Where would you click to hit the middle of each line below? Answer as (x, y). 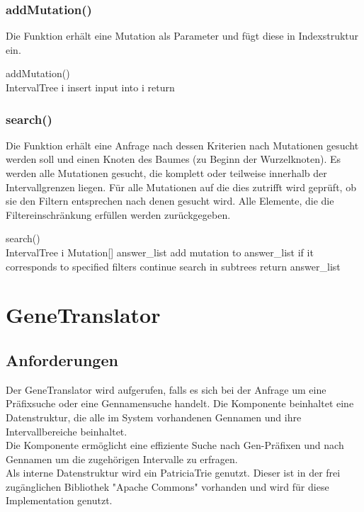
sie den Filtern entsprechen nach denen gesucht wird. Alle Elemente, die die (170, 201)
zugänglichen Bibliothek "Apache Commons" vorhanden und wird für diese (167, 486)
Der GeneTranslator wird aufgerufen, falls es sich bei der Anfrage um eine (166, 389)
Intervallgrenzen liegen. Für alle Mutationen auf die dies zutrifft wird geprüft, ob (181, 187)
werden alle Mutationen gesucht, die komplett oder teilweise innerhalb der (166, 173)
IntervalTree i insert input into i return (90, 87)
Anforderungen (62, 359)
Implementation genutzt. (59, 500)
